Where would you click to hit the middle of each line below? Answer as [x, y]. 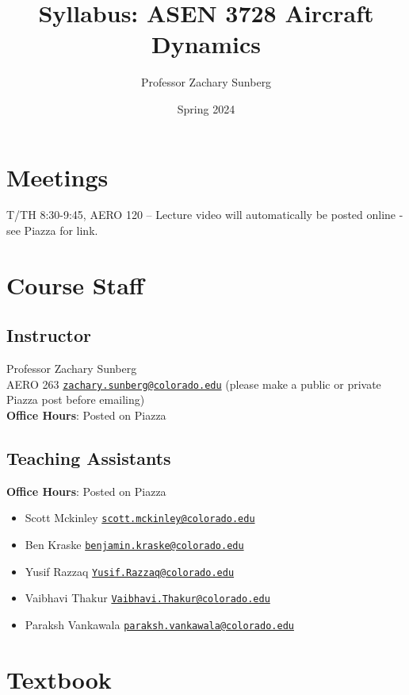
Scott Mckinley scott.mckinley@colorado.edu [140, 518]
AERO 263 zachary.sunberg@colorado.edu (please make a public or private [194, 384]
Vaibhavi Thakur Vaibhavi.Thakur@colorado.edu [147, 598]
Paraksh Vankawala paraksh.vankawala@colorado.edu [159, 625]
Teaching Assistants [89, 458]
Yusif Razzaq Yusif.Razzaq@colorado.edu [130, 571]
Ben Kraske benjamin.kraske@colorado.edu [134, 545]
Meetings [57, 177]
